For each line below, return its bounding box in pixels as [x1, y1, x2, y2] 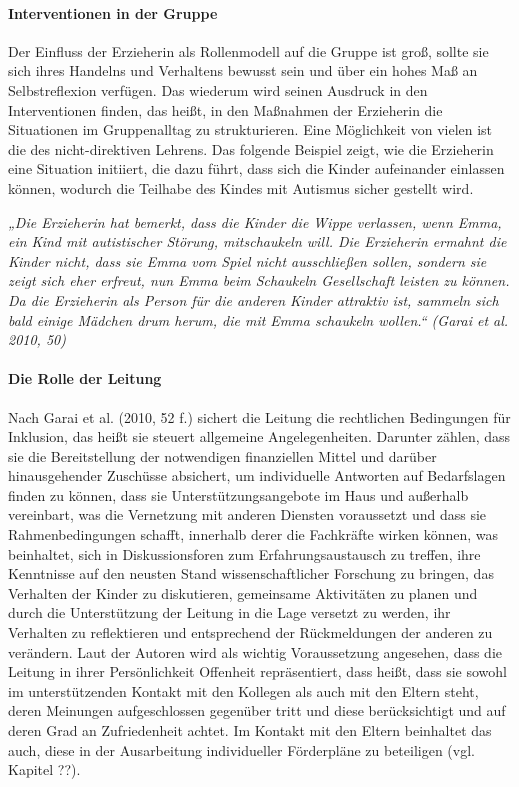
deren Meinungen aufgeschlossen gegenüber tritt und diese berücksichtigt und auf [8, 700, 506, 721]
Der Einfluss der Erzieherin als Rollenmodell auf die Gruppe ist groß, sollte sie [8, 40, 489, 61]
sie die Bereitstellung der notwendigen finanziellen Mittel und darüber [8, 445, 437, 466]
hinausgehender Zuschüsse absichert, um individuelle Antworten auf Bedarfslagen [8, 465, 506, 486]
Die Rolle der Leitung [8, 368, 162, 389]
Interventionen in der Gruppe [8, 2, 218, 23]
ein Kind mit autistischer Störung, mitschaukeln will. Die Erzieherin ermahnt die [8, 231, 507, 252]
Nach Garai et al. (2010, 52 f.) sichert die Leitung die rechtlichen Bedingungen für [8, 406, 511, 427]
